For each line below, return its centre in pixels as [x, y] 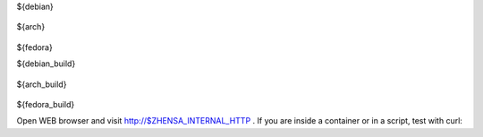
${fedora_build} [46, 104]
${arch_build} [42, 84]
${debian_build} [46, 64]
